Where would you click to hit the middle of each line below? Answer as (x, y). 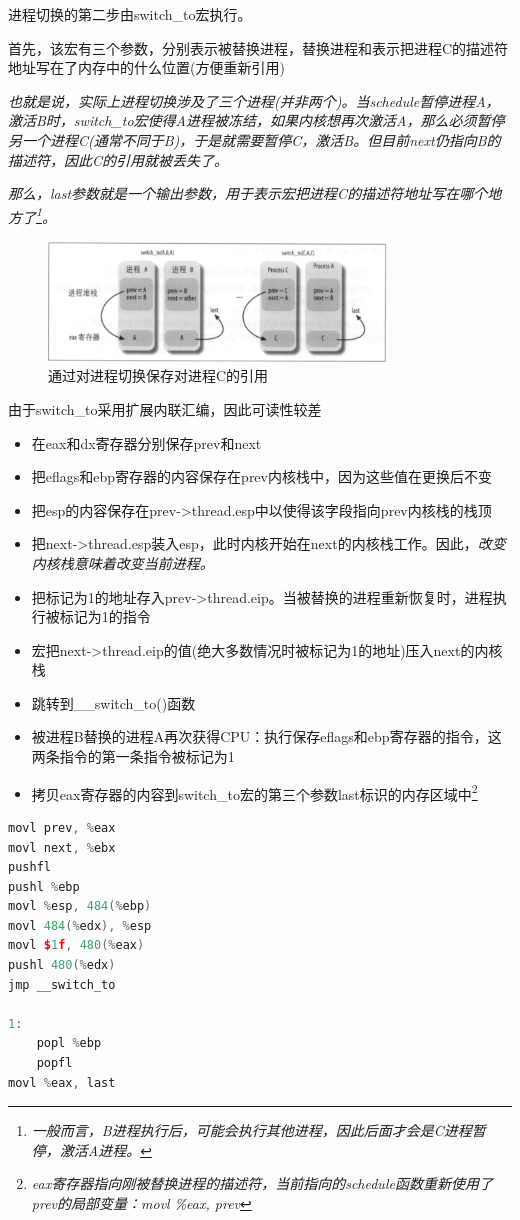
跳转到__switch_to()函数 (113, 702)
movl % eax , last (62, 1082)
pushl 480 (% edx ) (62, 965)
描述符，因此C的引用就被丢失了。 (118, 159)
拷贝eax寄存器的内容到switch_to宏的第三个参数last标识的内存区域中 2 (254, 792)
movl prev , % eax (62, 827)
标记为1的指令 (105, 616)
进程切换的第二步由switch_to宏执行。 (130, 14)
